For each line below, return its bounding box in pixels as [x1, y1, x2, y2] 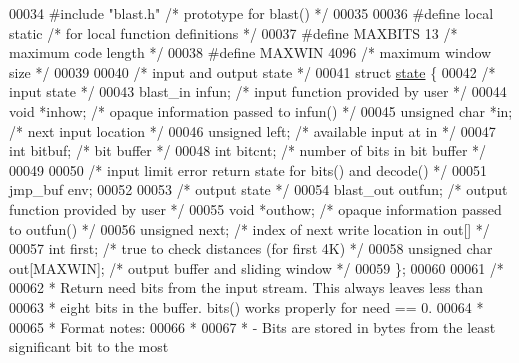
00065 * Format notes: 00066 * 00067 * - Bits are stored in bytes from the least [9, 316, 496, 337]
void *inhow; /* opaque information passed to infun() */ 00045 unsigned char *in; [9, 100, 513, 121]
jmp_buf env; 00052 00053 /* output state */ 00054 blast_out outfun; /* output [9, 179, 508, 200]
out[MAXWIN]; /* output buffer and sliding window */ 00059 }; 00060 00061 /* [9, 257, 504, 278]
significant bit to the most [9, 336, 169, 357]
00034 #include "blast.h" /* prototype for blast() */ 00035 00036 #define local [9, 3, 494, 23]
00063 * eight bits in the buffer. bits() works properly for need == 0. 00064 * [9, 296, 484, 317]
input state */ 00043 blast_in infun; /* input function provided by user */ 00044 [9, 81, 507, 102]
